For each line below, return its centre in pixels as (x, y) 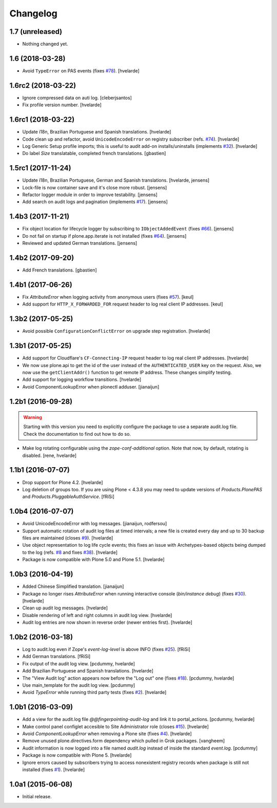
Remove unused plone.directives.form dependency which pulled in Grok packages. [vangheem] (124, 741)
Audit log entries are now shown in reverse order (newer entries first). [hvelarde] (107, 622)
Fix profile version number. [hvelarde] (62, 105)
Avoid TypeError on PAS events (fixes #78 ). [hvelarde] (81, 71)
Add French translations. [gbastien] (60, 270)
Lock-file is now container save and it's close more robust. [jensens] (95, 187)
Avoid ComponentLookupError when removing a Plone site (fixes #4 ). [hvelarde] (107, 734)
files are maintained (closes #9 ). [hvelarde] (68, 538)
